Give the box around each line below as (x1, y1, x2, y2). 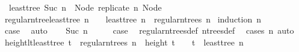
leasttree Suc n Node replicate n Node (8, 1, 162, 13)
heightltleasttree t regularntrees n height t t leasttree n (4, 35, 244, 48)
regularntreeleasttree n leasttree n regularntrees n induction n (4, 12, 262, 25)
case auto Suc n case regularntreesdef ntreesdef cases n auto (4, 24, 294, 37)
